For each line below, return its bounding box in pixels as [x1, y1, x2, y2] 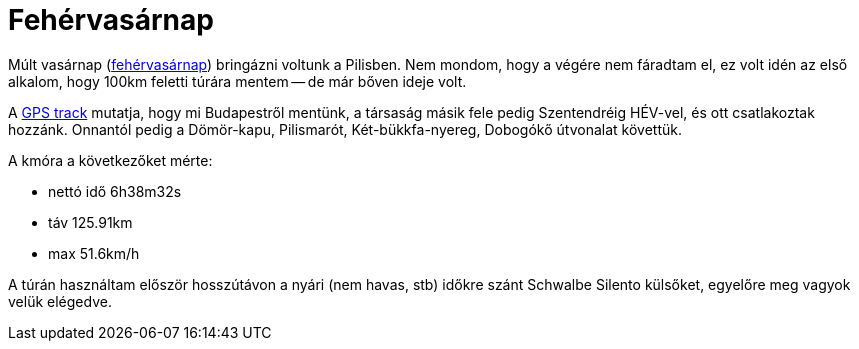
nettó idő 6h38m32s [48, 182, 182, 200]
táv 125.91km [48, 213, 133, 231]
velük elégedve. [8, 292, 112, 310]
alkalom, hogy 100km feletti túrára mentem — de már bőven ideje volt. [8, 72, 467, 90]
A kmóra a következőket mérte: [8, 151, 213, 169]
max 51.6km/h [48, 244, 140, 262]
